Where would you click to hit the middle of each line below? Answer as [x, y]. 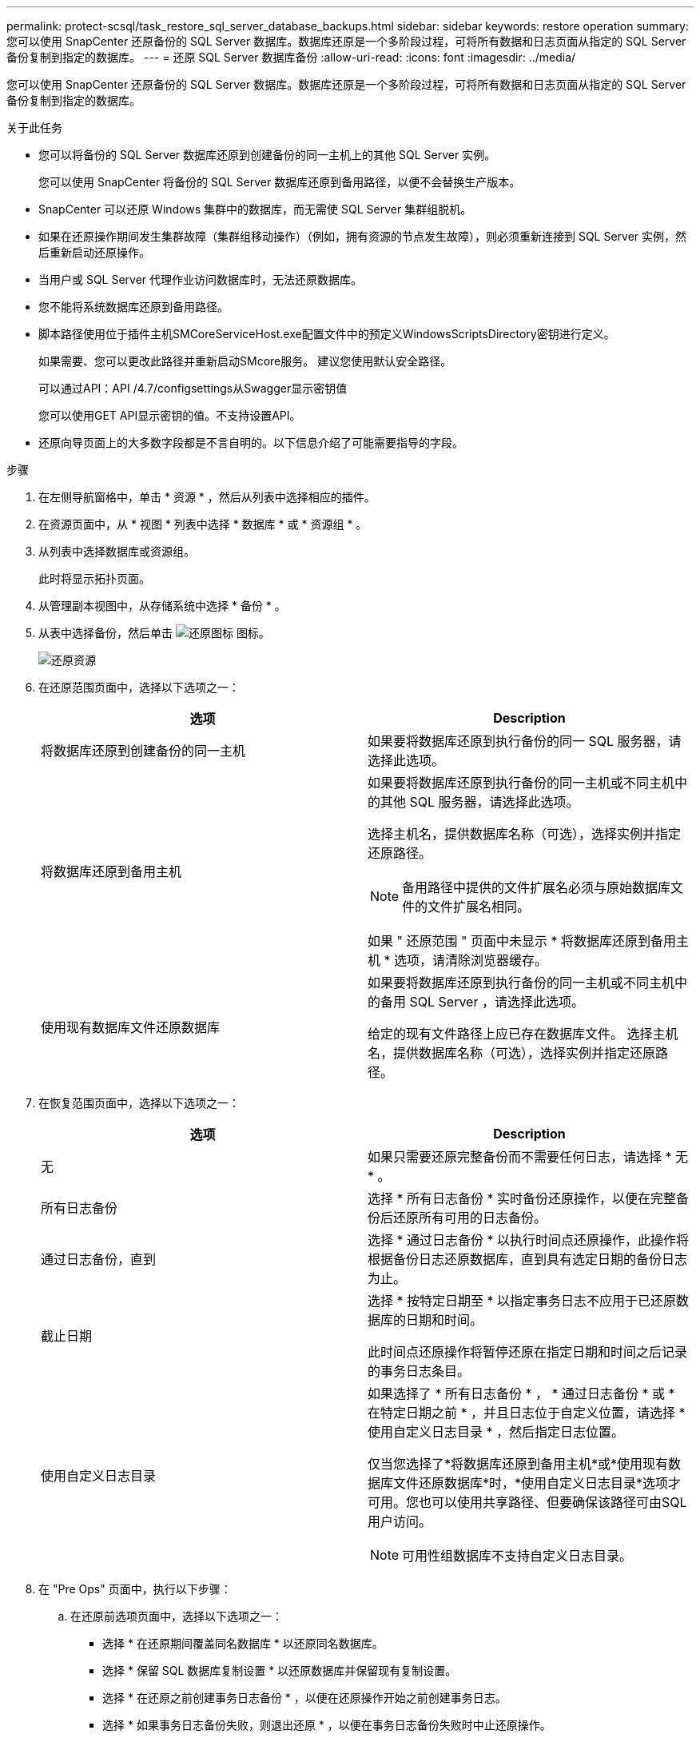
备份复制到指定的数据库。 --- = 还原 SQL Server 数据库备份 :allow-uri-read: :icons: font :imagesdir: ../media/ [291, 57]
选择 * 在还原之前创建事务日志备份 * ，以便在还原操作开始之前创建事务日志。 [304, 1698]
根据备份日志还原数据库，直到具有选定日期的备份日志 [528, 1259]
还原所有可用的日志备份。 [470, 1218]
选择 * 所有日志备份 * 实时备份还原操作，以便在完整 [522, 1198]
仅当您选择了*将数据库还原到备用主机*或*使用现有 [518, 1464]
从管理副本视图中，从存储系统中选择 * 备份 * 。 [162, 606]
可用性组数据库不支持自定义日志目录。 [517, 1556]
